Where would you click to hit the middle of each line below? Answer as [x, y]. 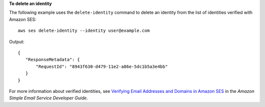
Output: [17, 42]
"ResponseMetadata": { [53, 60]
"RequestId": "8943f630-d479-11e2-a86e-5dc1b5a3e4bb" [102, 66]
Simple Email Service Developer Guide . [49, 98]
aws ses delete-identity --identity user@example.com [84, 31]
